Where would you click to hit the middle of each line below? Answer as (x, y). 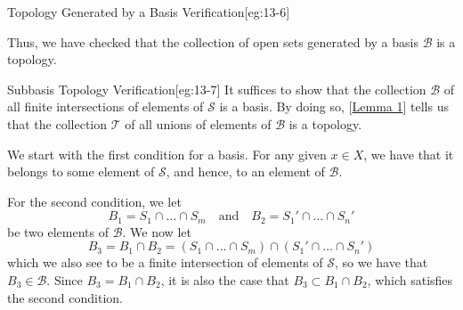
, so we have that (381, 262)
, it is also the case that (225, 279)
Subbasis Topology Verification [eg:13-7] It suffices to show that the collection (217, 89)
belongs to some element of (81, 171)
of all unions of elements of (198, 123)
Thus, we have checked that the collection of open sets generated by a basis (213, 41)
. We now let (157, 231)
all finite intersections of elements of (106, 106)
